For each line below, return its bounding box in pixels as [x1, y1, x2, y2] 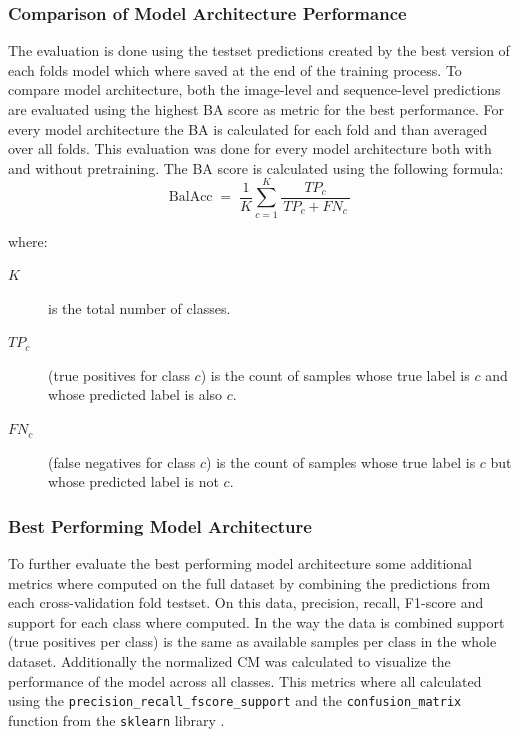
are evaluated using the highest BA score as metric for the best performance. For [8, 99, 505, 119]
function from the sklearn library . [8, 709, 225, 730]
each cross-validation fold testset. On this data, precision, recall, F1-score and [8, 592, 484, 613]
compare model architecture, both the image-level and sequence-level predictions [8, 79, 501, 100]
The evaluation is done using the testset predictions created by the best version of [8, 40, 510, 61]
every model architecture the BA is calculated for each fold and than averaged [8, 118, 488, 139]
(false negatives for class [48, 451, 196, 472]
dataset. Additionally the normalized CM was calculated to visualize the [8, 651, 451, 672]
